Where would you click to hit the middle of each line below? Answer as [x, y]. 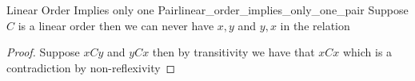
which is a [367, 52]
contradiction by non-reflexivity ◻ [91, 67]
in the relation [315, 25]
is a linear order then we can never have [116, 25]
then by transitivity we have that [233, 52]
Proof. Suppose [43, 52]
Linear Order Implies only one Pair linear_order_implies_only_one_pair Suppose [207, 10]
